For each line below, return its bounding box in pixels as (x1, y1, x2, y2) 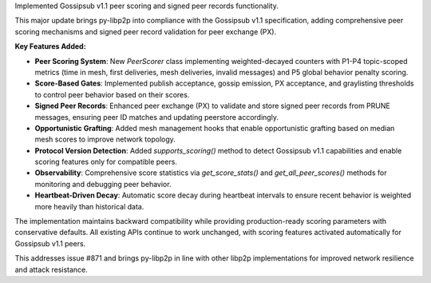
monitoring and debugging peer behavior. (34, 179, 172, 189)
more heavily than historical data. (34, 201, 144, 211)
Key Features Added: (14, 42, 87, 51)
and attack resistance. (14, 265, 88, 274)
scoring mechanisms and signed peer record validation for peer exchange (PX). (14, 26, 277, 36)
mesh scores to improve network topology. (34, 134, 176, 144)
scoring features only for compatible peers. (34, 157, 177, 167)
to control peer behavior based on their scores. (34, 90, 190, 99)
